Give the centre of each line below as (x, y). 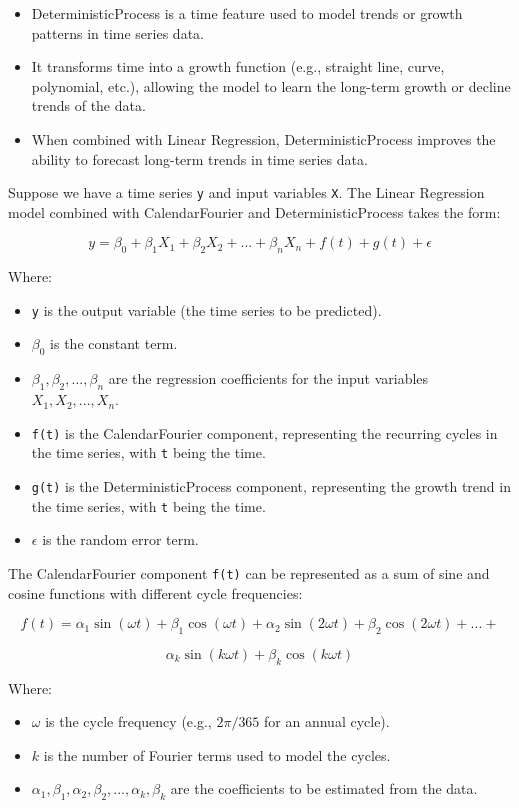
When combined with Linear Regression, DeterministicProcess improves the (263, 138)
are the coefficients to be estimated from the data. (324, 788)
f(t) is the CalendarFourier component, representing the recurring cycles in (264, 432)
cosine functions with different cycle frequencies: (155, 592)
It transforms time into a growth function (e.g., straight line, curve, (238, 66)
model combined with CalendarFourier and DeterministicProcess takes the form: (254, 211)
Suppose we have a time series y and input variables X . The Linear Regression (246, 192)
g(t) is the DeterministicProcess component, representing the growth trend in (271, 485)
